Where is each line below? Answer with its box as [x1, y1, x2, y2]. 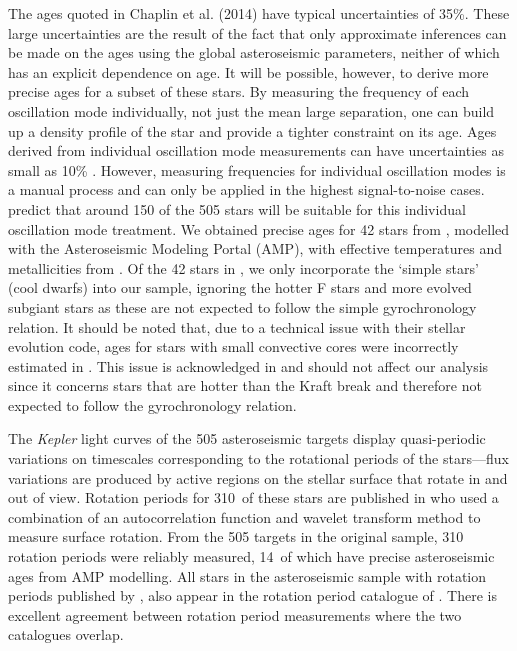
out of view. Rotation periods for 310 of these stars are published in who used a [8, 487, 499, 508]
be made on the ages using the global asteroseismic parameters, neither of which [8, 42, 500, 63]
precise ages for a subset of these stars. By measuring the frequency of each [8, 81, 469, 102]
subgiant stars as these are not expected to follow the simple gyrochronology [8, 296, 477, 317]
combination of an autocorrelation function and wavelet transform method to [8, 506, 481, 527]
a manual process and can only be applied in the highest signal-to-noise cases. [8, 179, 485, 200]
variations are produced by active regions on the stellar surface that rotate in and [8, 467, 508, 488]
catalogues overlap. [8, 624, 124, 645]
